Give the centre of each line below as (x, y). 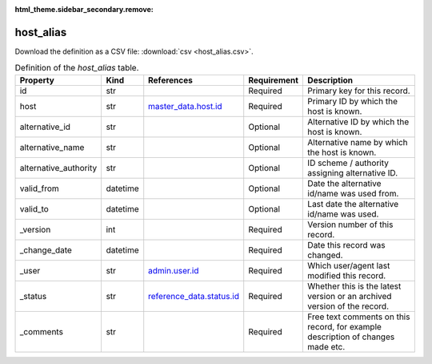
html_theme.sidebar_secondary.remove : (84, 9)
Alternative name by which (358, 142)
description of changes (351, 337)
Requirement (274, 80)
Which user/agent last (349, 265)
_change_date (46, 250)
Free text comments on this (359, 317)
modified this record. (347, 275)
